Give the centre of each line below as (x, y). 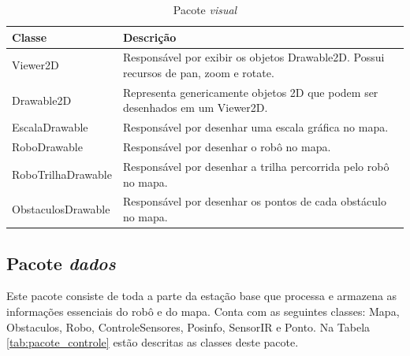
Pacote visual (205, 9)
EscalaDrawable (50, 127)
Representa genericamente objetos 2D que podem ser (250, 92)
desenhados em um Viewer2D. (195, 108)
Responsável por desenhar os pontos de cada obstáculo (254, 201)
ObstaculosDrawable (61, 209)
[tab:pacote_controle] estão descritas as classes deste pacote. (153, 342)
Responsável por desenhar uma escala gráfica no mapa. (255, 127)
